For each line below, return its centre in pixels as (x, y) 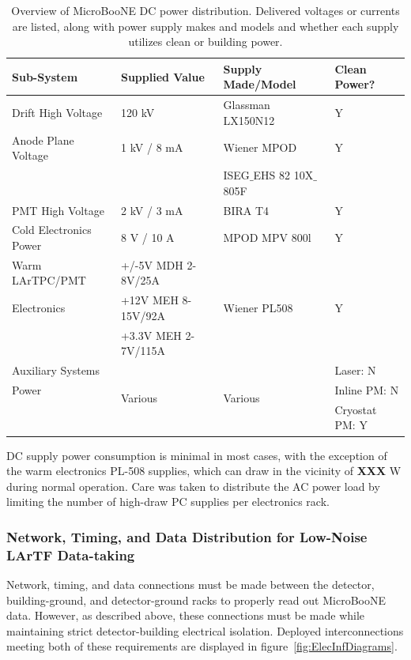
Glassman (247, 105)
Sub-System (45, 76)
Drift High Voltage (57, 113)
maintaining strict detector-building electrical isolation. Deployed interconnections (205, 630)
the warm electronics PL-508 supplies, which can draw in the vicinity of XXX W (204, 471)
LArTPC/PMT (49, 280)
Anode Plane (43, 140)
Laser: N (355, 370)
